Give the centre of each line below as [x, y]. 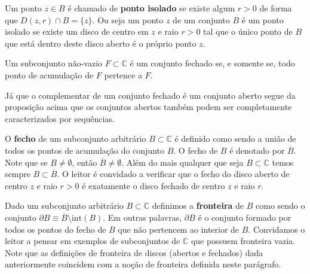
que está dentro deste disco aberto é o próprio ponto [101, 43]
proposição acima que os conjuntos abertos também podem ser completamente [148, 107]
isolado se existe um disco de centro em [77, 31]
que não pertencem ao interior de [179, 229]
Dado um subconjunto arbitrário [64, 205]
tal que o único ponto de [248, 31]
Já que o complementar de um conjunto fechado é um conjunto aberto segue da [150, 95]
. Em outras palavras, [142, 217]
